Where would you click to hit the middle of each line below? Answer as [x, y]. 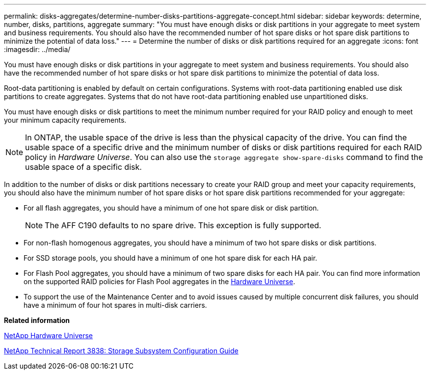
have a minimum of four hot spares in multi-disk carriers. [115, 305]
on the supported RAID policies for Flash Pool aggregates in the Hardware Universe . [160, 281]
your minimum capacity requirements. [65, 120]
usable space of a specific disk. [83, 167]
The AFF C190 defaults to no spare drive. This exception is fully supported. [183, 225]
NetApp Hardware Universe [49, 335]
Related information [37, 320]
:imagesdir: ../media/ [37, 49]
